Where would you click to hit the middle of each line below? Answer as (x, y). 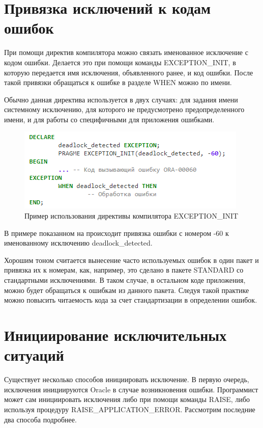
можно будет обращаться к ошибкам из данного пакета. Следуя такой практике (127, 290)
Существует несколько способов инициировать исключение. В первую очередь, (127, 379)
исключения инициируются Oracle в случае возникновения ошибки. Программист (131, 389)
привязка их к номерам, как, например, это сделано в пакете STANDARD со (124, 270)
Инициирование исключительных (115, 335)
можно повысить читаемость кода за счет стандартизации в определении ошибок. (131, 300)
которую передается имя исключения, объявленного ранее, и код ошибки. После (129, 72)
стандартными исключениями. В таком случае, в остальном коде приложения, (125, 280)
